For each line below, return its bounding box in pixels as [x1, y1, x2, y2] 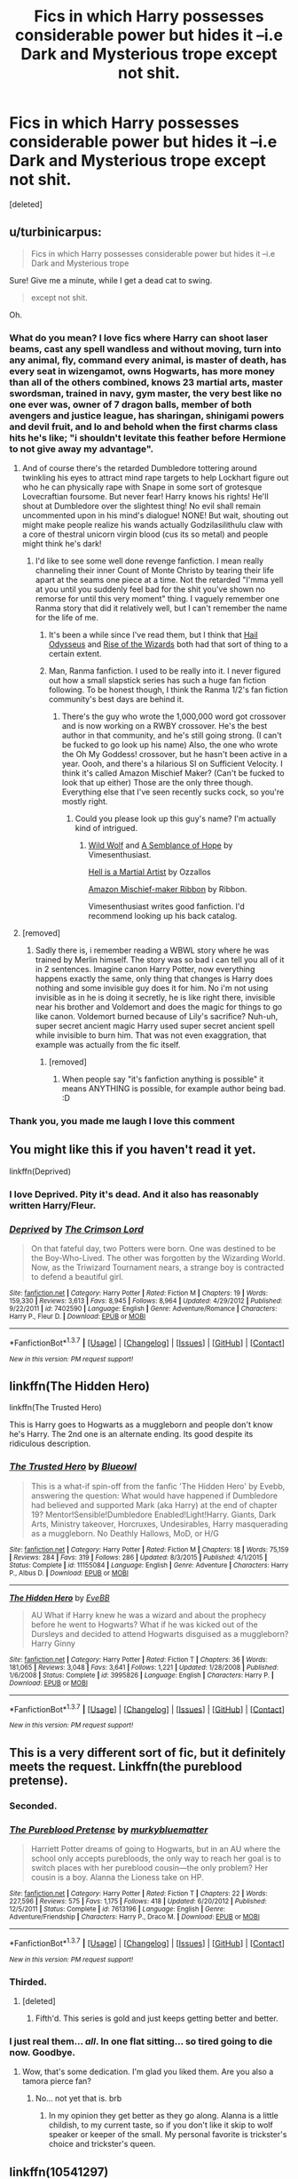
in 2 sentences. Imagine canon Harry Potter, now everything [35, 964, 255, 975]
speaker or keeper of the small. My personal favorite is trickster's [48, 2129, 287, 2140]
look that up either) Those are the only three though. [61, 778, 254, 788]
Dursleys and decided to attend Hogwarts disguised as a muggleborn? [30, 1628, 289, 1639]
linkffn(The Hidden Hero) [9, 1379, 151, 1394]
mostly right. [61, 796, 108, 807]
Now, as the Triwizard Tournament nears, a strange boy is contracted [30, 1262, 285, 1273]
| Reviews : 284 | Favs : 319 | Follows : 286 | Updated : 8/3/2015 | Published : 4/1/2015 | [9, 1552, 268, 1561]
